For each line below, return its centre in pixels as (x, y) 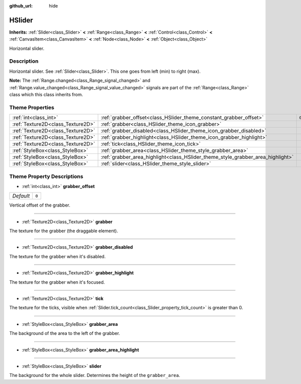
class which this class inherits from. (46, 94)
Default (21, 196)
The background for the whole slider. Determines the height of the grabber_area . (95, 375)
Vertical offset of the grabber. (40, 205)
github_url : (21, 6)
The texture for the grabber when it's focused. (57, 282)
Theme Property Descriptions (46, 176)
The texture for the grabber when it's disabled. (57, 256)
